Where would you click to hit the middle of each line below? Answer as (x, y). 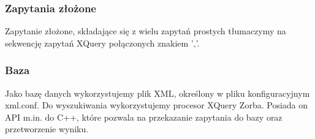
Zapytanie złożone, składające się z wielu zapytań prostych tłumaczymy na (146, 31)
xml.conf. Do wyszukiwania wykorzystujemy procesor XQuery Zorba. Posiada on (157, 105)
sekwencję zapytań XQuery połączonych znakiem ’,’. (102, 43)
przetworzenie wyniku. (47, 129)
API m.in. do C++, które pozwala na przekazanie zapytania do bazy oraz (144, 117)
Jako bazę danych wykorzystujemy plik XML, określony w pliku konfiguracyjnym (157, 93)
